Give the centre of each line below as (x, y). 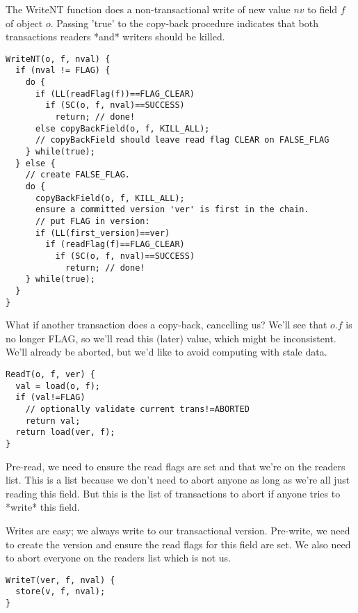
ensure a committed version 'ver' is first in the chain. (172, 210)
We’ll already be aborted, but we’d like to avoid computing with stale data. (166, 352)
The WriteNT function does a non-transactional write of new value (148, 9)
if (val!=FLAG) (50, 398)
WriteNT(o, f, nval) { (58, 59)
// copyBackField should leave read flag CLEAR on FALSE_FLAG (182, 140)
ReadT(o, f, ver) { (50, 374)
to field (323, 9)
